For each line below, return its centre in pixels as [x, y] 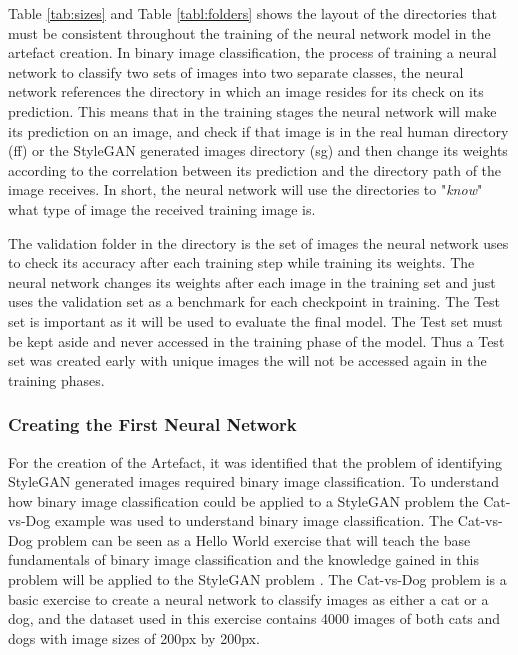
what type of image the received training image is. [162, 208]
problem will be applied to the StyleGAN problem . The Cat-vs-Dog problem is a [257, 579]
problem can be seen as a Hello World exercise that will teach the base [254, 539]
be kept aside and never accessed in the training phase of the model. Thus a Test [256, 340]
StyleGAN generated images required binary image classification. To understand [254, 481]
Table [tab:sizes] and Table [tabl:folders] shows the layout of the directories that [253, 13]
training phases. [56, 379]
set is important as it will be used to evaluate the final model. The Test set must [255, 320]
